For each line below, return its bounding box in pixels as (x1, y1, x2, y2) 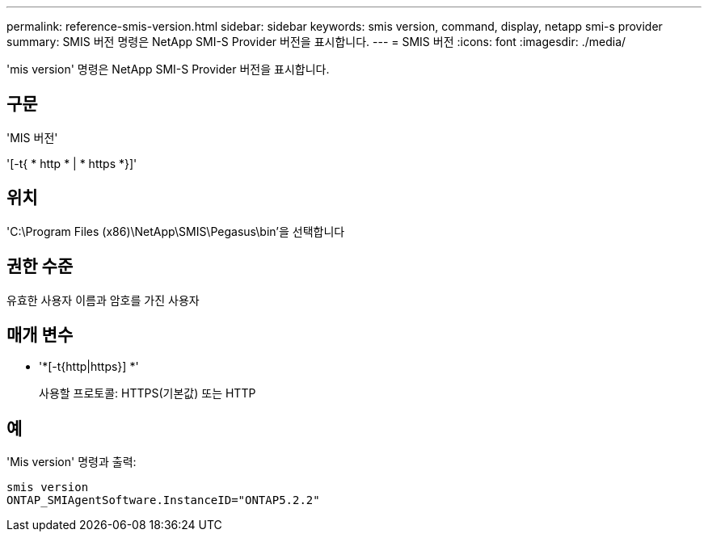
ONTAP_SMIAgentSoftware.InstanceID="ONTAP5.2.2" (6, 494, 320, 507)
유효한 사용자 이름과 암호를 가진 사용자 (6, 292, 200, 307)
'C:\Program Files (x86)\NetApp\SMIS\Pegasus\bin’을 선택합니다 (6, 224, 345, 238)
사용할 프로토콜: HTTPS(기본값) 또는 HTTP (39, 386, 256, 401)
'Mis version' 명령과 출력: (6, 455, 137, 469)
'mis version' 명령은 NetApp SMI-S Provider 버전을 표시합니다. (6, 62, 330, 76)
